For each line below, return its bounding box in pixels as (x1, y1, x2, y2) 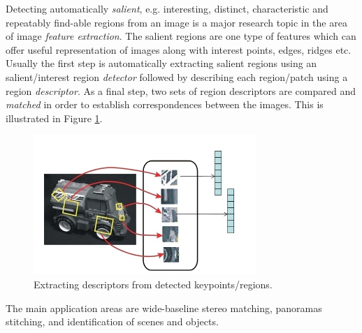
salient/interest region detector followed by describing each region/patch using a (6, 69, 348, 84)
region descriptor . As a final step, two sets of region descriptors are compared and (6, 83, 356, 98)
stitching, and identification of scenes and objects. (6, 314, 219, 329)
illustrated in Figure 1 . (6, 110, 103, 125)
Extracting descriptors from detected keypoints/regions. (34, 277, 273, 291)
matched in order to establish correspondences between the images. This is (6, 97, 324, 112)
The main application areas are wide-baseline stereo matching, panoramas (6, 300, 322, 315)
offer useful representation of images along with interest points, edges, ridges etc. (6, 42, 352, 57)
